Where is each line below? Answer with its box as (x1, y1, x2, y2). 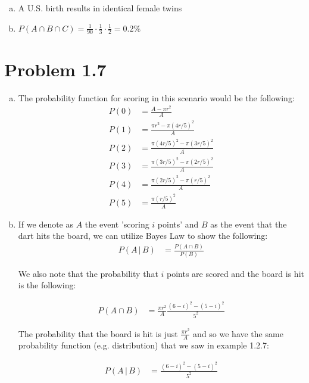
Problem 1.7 (4, 57, 107, 81)
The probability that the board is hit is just (18, 327, 178, 340)
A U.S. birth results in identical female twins (18, 2, 182, 14)
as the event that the (210, 217, 287, 230)
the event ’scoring (85, 217, 149, 230)
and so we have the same (193, 327, 283, 340)
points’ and (157, 217, 199, 230)
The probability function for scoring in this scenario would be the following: (18, 91, 295, 104)
